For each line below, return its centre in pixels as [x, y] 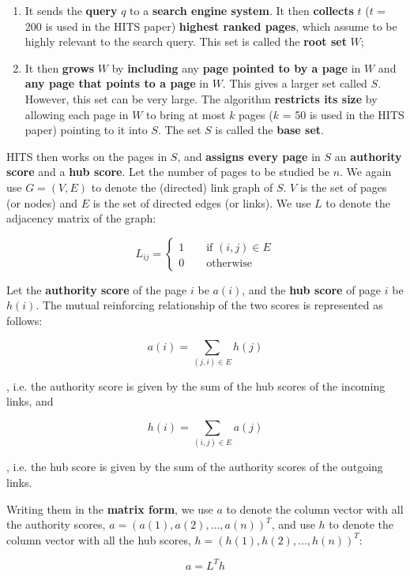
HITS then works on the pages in [87, 156]
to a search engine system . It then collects [242, 10]
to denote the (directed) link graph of [182, 187]
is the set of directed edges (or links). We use [202, 202]
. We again [366, 172]
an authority [368, 156]
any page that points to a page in [117, 83]
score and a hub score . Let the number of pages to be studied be [168, 172]
